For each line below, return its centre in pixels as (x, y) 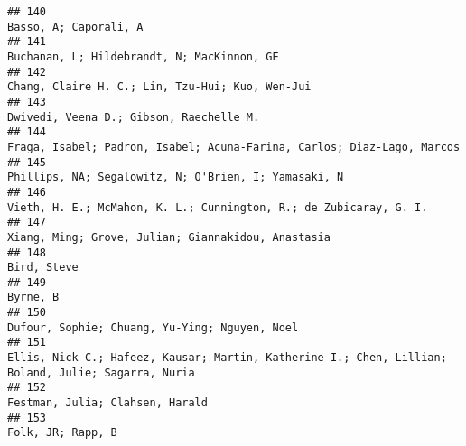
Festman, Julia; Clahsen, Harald (107, 403)
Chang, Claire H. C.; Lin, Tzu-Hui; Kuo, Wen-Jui (159, 87)
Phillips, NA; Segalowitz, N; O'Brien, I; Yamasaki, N (176, 177)
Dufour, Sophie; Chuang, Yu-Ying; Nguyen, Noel (153, 327)
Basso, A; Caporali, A (75, 27)
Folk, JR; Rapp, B (62, 433)
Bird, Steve (43, 268)
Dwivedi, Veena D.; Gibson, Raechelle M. (134, 117)
